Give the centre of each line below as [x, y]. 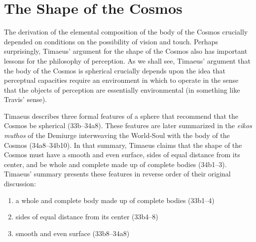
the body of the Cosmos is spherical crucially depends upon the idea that [115, 70]
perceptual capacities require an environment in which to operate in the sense [121, 80]
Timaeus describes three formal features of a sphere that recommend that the [121, 116]
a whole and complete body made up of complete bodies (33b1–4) [115, 200]
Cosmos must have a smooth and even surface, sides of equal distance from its [122, 155]
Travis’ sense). [25, 99]
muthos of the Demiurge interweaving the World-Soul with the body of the [117, 135]
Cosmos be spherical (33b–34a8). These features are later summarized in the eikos [128, 125]
